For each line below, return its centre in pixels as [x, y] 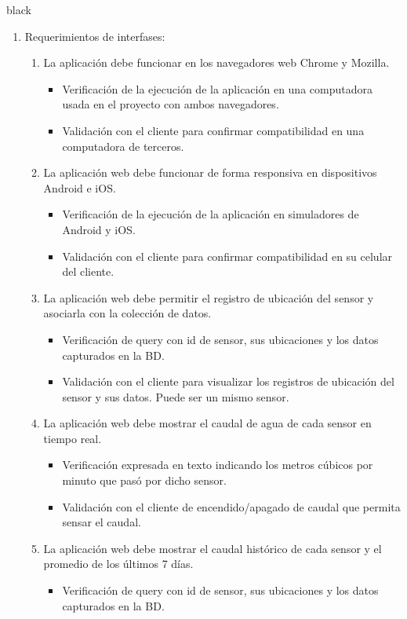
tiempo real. [73, 438]
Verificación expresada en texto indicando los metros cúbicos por [218, 465]
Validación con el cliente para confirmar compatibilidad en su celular [227, 256]
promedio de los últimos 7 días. [118, 564]
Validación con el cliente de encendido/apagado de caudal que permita [231, 506]
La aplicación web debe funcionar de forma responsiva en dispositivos [210, 172]
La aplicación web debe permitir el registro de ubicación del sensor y [209, 297]
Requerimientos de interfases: [95, 36]
